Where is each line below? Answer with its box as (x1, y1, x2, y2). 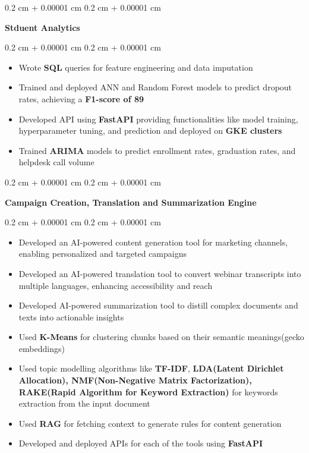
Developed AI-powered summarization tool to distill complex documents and (18, 299, 298, 312)
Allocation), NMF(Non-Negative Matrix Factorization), (18, 374, 252, 386)
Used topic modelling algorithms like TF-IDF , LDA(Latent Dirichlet (18, 362, 284, 375)
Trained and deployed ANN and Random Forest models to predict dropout (18, 81, 292, 93)
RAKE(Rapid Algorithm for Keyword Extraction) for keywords (18, 385, 278, 398)
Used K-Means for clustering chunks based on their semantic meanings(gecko (18, 331, 304, 343)
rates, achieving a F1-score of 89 (18, 92, 144, 105)
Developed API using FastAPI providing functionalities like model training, (18, 112, 298, 125)
